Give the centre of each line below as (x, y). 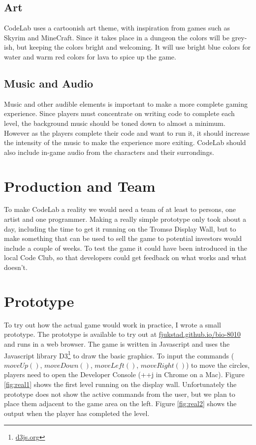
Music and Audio (49, 83)
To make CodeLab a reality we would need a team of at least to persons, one (120, 209)
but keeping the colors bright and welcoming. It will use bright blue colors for (134, 47)
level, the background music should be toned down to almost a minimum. (115, 123)
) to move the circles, (218, 365)
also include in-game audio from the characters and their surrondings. (109, 152)
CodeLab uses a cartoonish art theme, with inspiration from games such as (117, 28)
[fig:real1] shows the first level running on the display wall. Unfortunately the (120, 384)
